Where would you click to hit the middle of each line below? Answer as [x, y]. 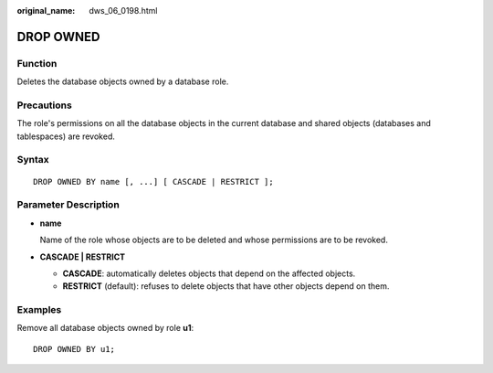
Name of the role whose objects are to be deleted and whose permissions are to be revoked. [214, 240]
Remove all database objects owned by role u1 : [105, 328]
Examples [39, 310]
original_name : [46, 11]
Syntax [33, 160]
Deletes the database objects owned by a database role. [123, 81]
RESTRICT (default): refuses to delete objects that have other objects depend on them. [226, 286]
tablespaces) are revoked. [66, 136]
